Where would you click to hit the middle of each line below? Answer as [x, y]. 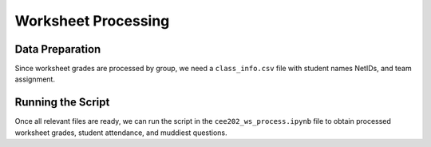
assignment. [35, 79]
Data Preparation [58, 49]
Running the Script [62, 103]
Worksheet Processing [92, 21]
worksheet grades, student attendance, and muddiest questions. [121, 133]
